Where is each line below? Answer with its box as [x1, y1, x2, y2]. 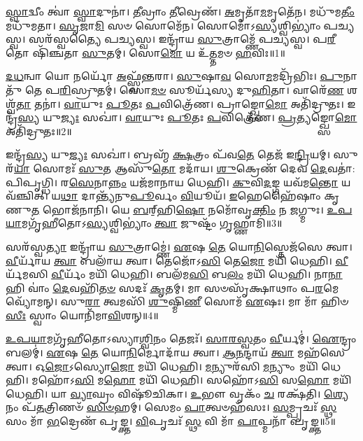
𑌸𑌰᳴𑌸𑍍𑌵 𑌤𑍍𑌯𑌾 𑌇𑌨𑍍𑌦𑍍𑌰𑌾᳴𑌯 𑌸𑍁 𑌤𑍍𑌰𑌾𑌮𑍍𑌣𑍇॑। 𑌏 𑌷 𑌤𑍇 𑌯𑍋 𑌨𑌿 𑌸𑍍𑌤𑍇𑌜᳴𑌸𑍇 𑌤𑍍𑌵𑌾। [6, 239, 353, 253]
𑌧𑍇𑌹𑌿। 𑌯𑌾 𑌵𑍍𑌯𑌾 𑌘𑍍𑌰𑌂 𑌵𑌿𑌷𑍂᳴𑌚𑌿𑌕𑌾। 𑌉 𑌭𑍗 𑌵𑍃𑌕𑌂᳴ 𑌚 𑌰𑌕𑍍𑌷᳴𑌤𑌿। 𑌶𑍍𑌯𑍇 [6, 386, 349, 400]
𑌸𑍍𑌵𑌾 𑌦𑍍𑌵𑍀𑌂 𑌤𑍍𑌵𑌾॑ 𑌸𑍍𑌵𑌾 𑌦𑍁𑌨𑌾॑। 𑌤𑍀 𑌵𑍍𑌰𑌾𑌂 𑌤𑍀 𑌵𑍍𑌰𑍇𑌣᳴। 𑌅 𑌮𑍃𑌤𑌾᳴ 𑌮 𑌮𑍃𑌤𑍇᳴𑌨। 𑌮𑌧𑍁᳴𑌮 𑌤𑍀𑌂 [6, 4, 355, 18]
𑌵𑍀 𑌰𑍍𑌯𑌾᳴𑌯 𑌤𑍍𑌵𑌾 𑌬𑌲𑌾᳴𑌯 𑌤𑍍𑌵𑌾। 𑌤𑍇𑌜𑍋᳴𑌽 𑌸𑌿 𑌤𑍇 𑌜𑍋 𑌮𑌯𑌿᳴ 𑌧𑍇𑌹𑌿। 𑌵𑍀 [6, 253, 348, 267]
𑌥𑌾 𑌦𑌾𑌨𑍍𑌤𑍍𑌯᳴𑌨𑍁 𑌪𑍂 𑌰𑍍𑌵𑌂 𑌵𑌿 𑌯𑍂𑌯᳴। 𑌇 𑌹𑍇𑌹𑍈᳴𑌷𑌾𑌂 [60, 188, 321, 203]
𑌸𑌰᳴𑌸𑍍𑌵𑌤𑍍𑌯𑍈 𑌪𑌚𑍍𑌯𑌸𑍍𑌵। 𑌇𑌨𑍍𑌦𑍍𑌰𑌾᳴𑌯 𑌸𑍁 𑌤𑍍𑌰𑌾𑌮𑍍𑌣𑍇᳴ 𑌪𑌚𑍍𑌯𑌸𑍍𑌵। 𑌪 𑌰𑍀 [28, 31, 336, 46]
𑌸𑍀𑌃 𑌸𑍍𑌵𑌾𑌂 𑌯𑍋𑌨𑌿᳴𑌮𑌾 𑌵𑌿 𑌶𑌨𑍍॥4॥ [6, 307, 159, 322]
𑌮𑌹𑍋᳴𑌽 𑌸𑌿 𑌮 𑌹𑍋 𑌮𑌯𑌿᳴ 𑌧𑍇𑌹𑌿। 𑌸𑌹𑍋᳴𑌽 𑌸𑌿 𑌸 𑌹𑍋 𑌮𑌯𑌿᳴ [31, 372, 352, 387]
